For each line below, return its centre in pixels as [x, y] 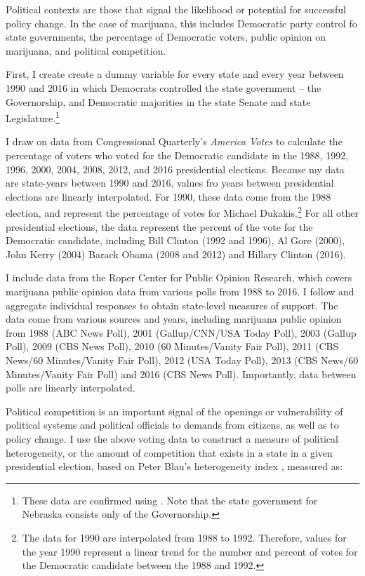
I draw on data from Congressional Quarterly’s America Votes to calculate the [174, 141]
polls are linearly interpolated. [71, 388]
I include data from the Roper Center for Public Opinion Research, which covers [179, 277]
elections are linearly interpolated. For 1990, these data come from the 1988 [168, 196]
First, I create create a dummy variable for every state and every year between [175, 74]
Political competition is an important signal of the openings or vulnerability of [174, 411]
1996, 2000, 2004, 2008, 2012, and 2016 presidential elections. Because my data [175, 169]
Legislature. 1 [33, 117]
